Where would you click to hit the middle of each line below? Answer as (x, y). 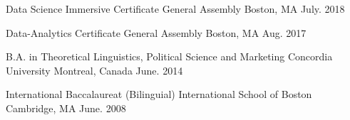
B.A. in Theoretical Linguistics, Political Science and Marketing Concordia (169, 56)
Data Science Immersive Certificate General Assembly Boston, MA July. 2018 (175, 9)
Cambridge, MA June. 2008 (66, 108)
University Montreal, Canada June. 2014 (94, 70)
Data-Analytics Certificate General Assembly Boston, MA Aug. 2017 (156, 32)
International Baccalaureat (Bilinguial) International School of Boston (159, 94)
